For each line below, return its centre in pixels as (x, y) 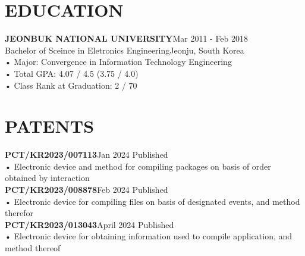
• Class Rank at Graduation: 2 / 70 (71, 85)
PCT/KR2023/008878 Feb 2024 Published (87, 189)
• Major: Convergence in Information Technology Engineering (118, 62)
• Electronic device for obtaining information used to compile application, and (149, 236)
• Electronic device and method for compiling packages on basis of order (138, 166)
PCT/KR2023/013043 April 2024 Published (89, 224)
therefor (19, 213)
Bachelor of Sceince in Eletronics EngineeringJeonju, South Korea (125, 50)
